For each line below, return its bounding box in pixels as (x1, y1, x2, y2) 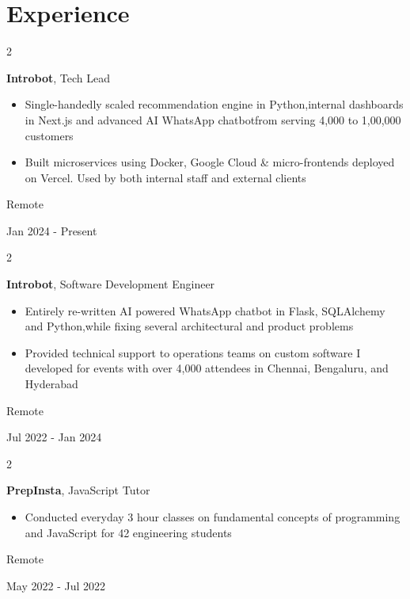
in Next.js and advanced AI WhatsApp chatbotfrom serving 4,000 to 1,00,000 (25, 111, 401, 128)
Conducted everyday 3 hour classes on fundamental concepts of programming (25, 509, 401, 525)
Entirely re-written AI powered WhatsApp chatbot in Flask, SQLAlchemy (25, 302, 385, 319)
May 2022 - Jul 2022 (6, 577, 106, 593)
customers (25, 127, 74, 143)
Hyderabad (25, 376, 78, 392)
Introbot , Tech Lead (6, 69, 110, 86)
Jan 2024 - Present (6, 222, 97, 238)
